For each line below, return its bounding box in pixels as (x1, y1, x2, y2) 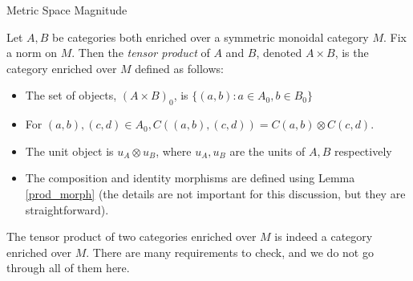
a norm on (6, 44, 58, 61)
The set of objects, (25, 87, 117, 104)
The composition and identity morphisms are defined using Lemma (25, 169, 355, 186)
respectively (334, 142, 392, 159)
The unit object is (25, 142, 114, 159)
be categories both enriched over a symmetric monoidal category (52, 28, 369, 45)
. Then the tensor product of (71, 44, 210, 61)
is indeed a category (274, 228, 373, 245)
